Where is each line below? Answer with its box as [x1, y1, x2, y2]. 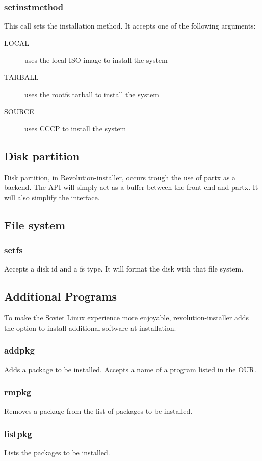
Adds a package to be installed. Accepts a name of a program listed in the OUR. [4, 364, 256, 374]
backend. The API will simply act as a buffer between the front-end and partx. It [4, 182, 258, 193]
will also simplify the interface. [4, 192, 100, 202]
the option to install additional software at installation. [4, 322, 176, 333]
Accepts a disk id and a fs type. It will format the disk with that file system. [4, 263, 244, 274]
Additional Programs [4, 288, 117, 304]
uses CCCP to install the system [24, 123, 126, 133]
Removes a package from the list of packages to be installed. [4, 405, 193, 416]
